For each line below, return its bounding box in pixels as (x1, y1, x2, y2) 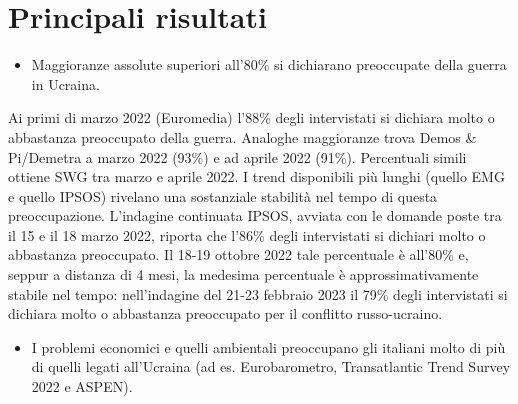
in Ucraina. (31, 73, 100, 94)
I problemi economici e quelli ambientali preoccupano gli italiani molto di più (31, 336, 506, 357)
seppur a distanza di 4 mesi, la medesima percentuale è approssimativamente (8, 264, 479, 285)
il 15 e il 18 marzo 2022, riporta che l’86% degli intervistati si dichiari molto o (8, 224, 486, 245)
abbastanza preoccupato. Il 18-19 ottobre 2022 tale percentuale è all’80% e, (8, 244, 469, 265)
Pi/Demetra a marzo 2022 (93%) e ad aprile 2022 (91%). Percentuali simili (8, 146, 467, 167)
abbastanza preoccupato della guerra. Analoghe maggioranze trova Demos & (8, 126, 477, 147)
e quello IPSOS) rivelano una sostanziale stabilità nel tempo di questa (8, 185, 438, 206)
